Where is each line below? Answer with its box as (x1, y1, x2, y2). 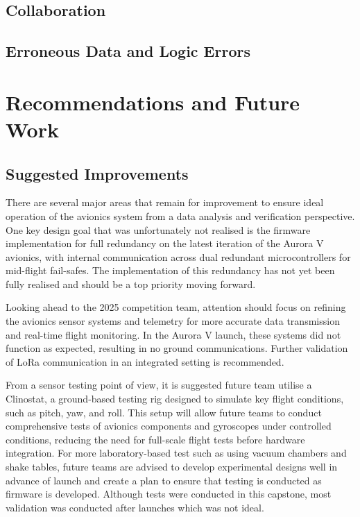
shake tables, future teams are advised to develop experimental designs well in (6, 459, 338, 474)
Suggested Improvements (6, 162, 189, 184)
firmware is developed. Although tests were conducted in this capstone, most (6, 486, 332, 501)
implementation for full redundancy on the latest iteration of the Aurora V (6, 236, 324, 251)
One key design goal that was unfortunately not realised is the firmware (6, 222, 311, 237)
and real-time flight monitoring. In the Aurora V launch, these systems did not (6, 327, 341, 341)
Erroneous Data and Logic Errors (6, 40, 250, 62)
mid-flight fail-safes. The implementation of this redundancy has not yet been (6, 263, 335, 278)
